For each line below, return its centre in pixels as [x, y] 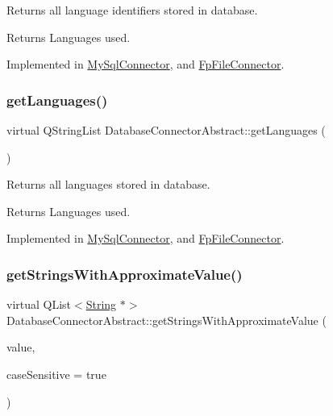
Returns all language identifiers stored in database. [132, 10]
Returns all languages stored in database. [108, 184]
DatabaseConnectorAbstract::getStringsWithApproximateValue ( [166, 320]
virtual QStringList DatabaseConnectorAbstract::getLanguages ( [166, 130]
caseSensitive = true [56, 374]
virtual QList [39, 304]
